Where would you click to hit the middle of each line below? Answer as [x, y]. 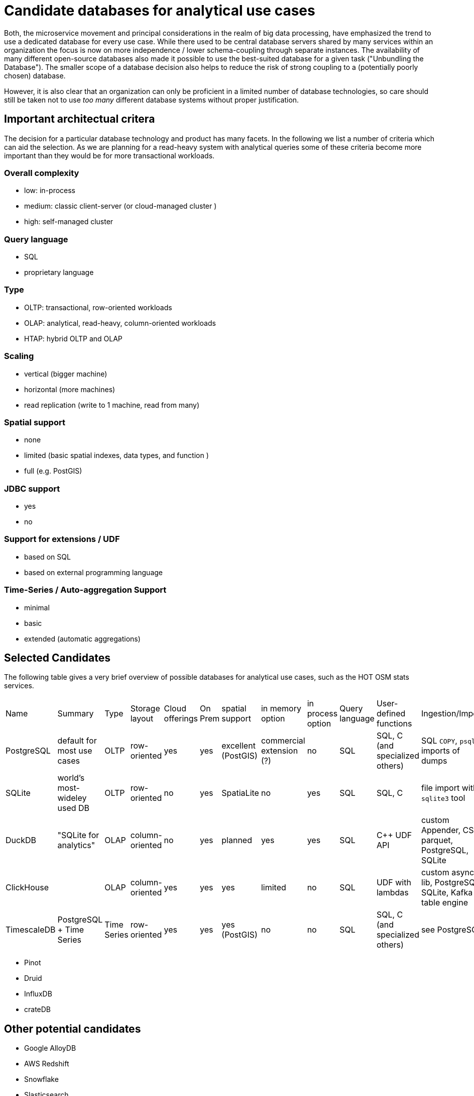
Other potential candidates [73, 1029]
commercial [283, 741]
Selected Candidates [57, 658]
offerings [181, 719]
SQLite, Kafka [447, 893]
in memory [281, 709]
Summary [76, 714]
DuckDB [21, 840]
